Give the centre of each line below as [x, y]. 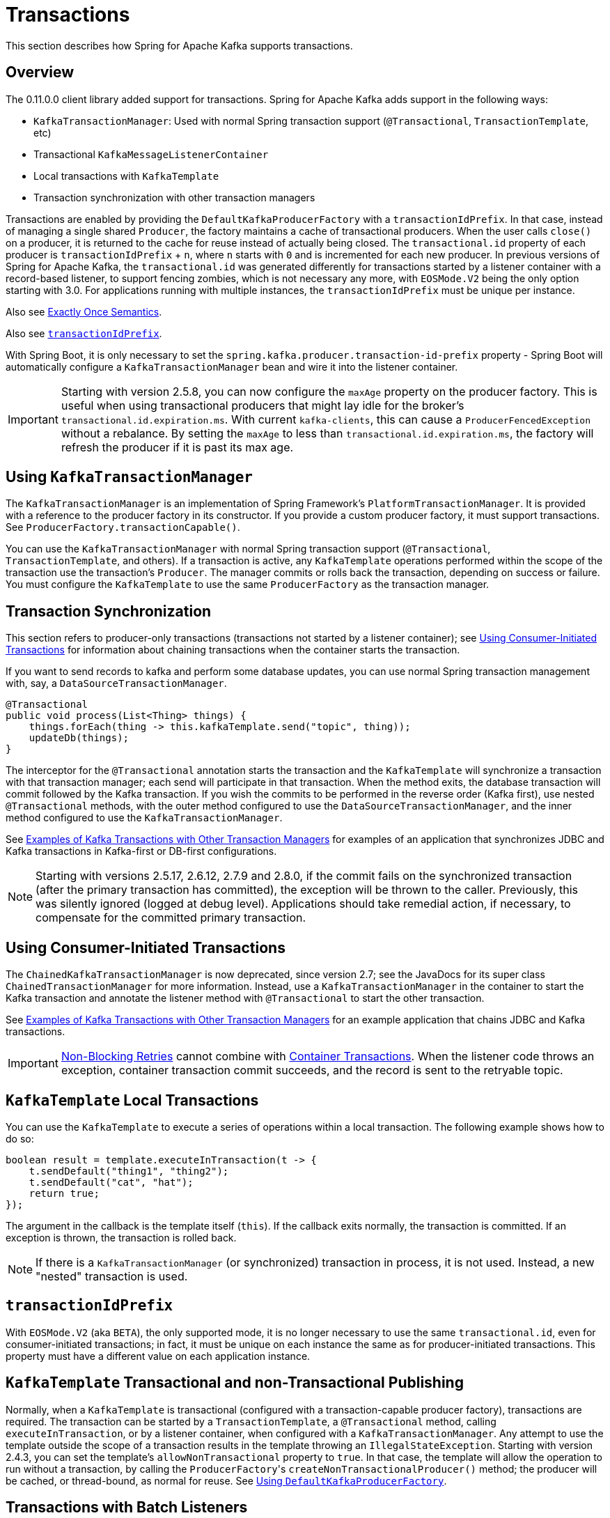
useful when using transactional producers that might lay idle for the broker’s [263, 405]
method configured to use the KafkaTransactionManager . [144, 818]
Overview [40, 72]
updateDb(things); [79, 738]
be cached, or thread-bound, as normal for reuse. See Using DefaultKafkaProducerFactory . [226, 1480]
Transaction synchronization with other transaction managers [174, 197]
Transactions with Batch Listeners [127, 1508]
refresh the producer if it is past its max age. [177, 447]
